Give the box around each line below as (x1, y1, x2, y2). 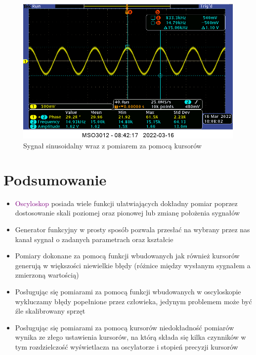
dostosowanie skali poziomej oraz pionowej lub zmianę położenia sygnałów (15, 208, 240, 218)
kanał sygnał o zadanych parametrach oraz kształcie (15, 234, 173, 244)
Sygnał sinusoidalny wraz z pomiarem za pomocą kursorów (23, 141, 202, 151)
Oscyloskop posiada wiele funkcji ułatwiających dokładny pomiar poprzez (15, 198, 238, 208)
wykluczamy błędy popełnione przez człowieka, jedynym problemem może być (15, 296, 252, 306)
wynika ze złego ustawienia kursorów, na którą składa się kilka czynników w (15, 332, 246, 342)
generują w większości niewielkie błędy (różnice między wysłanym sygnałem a (15, 260, 251, 270)
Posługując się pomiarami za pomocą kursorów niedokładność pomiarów (15, 322, 234, 332)
